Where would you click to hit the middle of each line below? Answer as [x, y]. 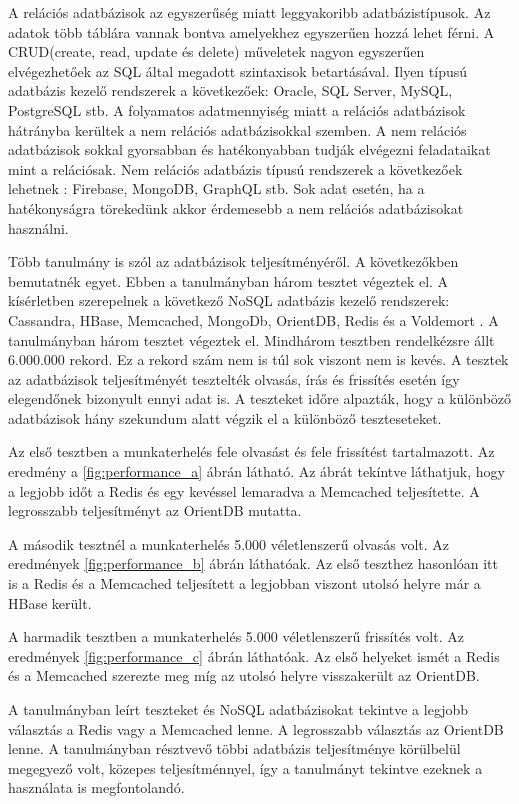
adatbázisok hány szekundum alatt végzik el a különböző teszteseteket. [225, 417]
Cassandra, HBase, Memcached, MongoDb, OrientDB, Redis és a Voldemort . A [253, 319]
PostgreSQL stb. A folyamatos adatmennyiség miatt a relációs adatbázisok [237, 109]
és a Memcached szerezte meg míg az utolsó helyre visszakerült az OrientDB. [244, 675]
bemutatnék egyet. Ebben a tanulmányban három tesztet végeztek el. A [228, 280]
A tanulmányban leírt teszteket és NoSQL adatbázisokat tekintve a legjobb [238, 709]
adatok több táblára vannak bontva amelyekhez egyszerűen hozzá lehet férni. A [251, 31]
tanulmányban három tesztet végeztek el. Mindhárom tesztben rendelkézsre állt [251, 339]
